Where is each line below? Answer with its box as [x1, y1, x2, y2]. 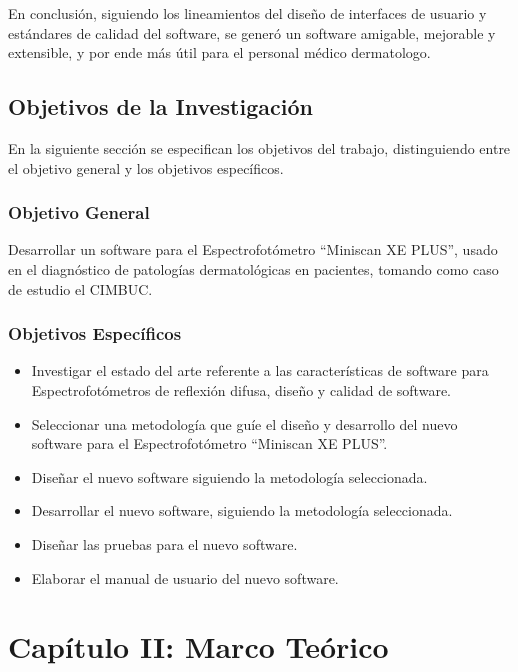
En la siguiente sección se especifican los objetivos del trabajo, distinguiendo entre [8, 137, 511, 158]
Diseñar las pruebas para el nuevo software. [31, 533, 298, 554]
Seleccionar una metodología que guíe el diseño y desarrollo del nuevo [31, 413, 458, 434]
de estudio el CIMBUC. [8, 278, 153, 299]
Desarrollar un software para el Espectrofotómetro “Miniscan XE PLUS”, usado [8, 239, 498, 260]
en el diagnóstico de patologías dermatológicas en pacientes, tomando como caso [8, 258, 499, 279]
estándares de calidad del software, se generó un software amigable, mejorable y [8, 22, 496, 43]
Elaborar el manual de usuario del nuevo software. [31, 567, 339, 588]
